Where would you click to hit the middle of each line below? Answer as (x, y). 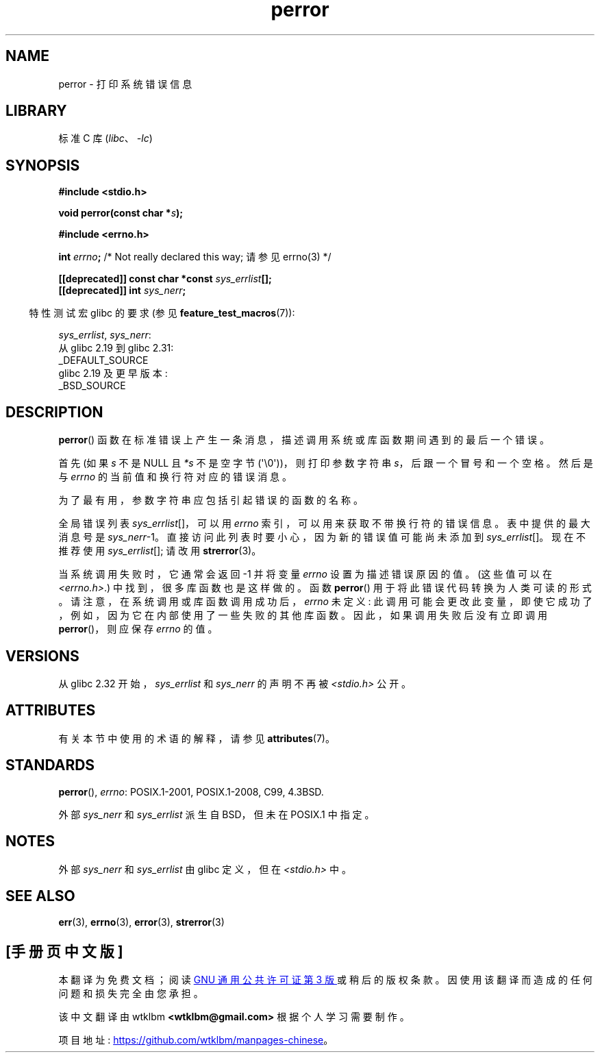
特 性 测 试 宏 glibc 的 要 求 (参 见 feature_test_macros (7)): (162, 313)
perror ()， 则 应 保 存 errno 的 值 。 (138, 629)
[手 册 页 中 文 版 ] (64, 951)
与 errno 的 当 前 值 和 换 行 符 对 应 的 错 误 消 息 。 (175, 477)
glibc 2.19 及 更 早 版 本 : (113, 373)
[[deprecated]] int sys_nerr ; (122, 291)
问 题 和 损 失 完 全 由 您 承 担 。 (131, 994)
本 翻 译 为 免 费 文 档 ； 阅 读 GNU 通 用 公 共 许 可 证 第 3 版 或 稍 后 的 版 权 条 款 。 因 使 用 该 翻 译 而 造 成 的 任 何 (325, 980)
